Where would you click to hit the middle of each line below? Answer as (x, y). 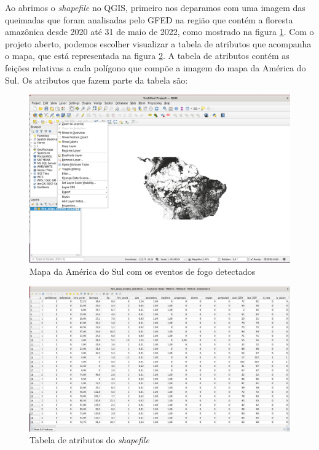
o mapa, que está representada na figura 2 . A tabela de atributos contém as (147, 56)
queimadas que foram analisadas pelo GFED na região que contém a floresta (149, 19)
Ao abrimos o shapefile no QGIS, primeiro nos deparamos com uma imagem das (155, 7)
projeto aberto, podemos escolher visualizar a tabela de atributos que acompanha (158, 43)
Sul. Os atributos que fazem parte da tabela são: (96, 80)
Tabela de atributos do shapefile (89, 440)
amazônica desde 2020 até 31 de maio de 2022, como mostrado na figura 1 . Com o (159, 32)
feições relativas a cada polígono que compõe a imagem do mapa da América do (156, 67)
